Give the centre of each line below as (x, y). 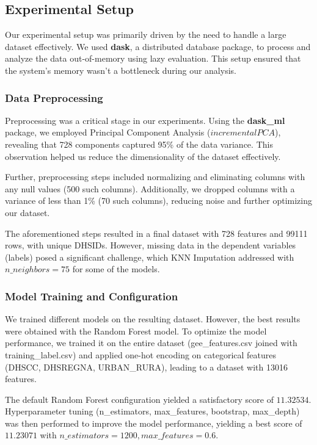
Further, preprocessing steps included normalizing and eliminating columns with (155, 177)
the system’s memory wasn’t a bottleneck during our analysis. (121, 70)
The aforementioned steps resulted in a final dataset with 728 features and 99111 (156, 233)
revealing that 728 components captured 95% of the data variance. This (139, 144)
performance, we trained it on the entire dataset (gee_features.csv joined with (151, 343)
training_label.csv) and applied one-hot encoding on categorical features (141, 354)
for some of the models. (116, 269)
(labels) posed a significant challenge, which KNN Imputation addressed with (150, 257)
